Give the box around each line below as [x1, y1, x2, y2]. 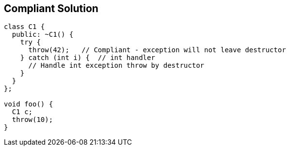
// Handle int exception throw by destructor [28, 61, 205, 70]
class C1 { [4, 23, 45, 31]
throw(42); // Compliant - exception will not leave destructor [28, 46, 286, 54]
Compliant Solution [4, 2, 98, 15]
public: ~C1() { [12, 30, 74, 39]
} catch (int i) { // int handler [20, 54, 155, 62]
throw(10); [12, 116, 53, 124]
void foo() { [4, 100, 53, 108]
